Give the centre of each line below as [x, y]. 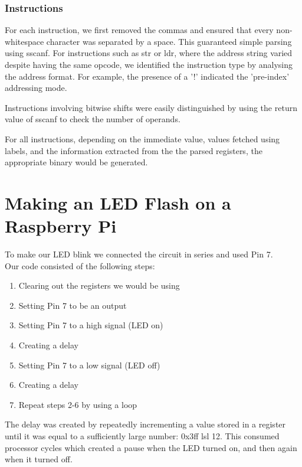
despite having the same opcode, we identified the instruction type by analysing [149, 64]
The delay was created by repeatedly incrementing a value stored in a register [145, 424]
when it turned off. [39, 459]
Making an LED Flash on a [118, 202]
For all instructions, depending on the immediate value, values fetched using [142, 138]
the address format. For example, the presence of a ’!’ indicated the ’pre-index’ [147, 76]
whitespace [24, 41]
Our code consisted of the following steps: [80, 265]
